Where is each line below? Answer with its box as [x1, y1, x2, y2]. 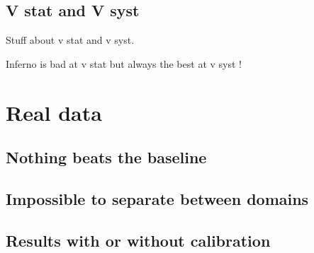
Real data [6, 98, 102, 126]
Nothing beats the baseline [6, 146, 207, 168]
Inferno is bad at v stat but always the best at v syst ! [6, 56, 242, 71]
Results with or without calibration [6, 229, 271, 251]
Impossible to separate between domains [6, 187, 309, 209]
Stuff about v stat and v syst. [6, 33, 135, 47]
